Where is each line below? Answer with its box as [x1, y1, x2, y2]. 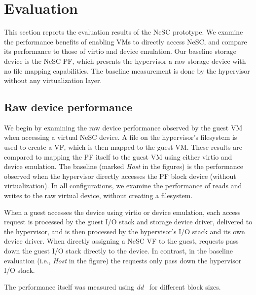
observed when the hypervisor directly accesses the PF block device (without [4, 170, 236, 181]
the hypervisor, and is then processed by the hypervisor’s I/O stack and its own [4, 226, 245, 236]
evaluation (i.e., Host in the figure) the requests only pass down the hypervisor [4, 255, 242, 265]
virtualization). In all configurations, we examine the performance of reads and [4, 180, 242, 191]
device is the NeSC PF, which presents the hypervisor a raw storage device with [4, 55, 246, 66]
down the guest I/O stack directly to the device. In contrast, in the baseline [4, 246, 233, 256]
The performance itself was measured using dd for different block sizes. [4, 281, 221, 292]
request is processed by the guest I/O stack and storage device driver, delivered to [4, 216, 253, 227]
